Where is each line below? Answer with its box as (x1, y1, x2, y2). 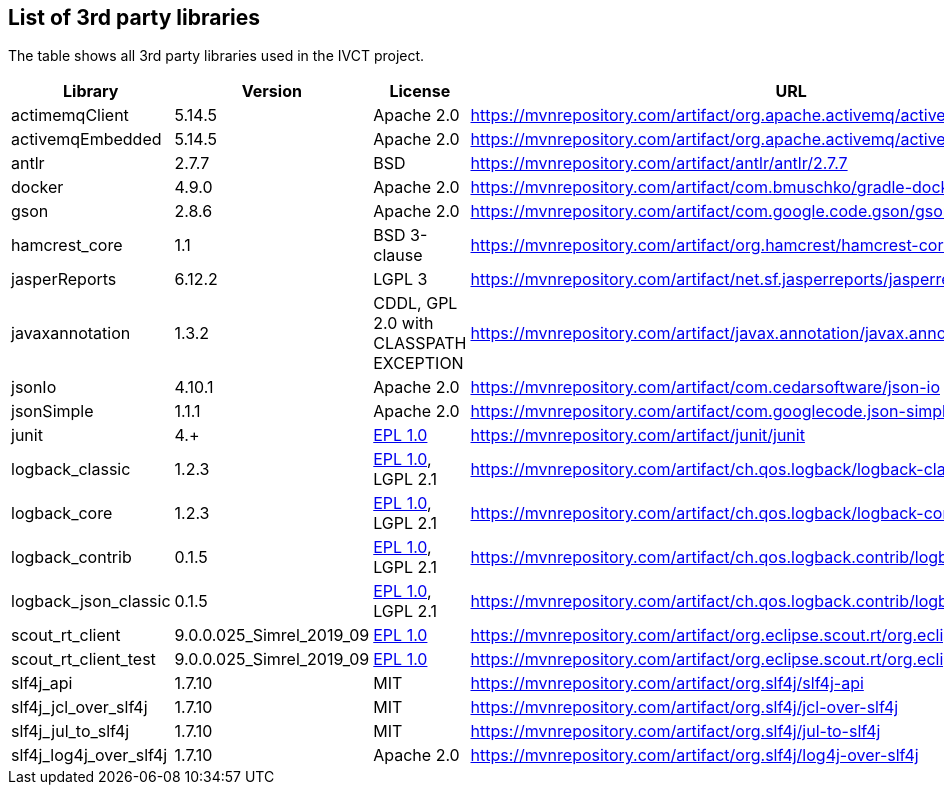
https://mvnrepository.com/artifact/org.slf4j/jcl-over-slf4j (470, 697, 899, 718)
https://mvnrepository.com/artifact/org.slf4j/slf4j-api (470, 673, 864, 694)
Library (63, 81, 119, 102)
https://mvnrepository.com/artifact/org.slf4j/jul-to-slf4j (470, 721, 881, 742)
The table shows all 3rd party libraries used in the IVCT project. (8, 47, 425, 65)
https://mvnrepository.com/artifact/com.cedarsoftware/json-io (470, 377, 940, 398)
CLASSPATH (373, 333, 467, 354)
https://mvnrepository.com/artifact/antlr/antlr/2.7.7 (470, 153, 848, 174)
